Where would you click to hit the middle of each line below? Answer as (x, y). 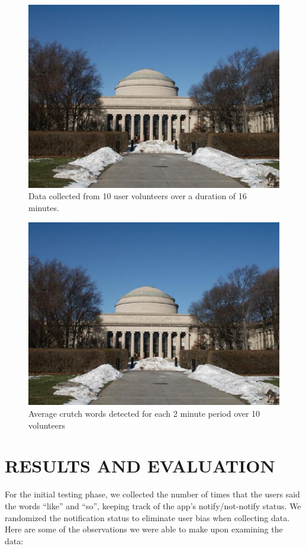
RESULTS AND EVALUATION (140, 466)
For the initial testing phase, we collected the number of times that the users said (152, 494)
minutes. (44, 208)
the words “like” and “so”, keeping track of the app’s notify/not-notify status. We (153, 505)
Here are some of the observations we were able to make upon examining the (144, 529)
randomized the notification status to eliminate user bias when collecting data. (147, 517)
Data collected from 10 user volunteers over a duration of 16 (138, 196)
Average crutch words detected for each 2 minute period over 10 (144, 413)
